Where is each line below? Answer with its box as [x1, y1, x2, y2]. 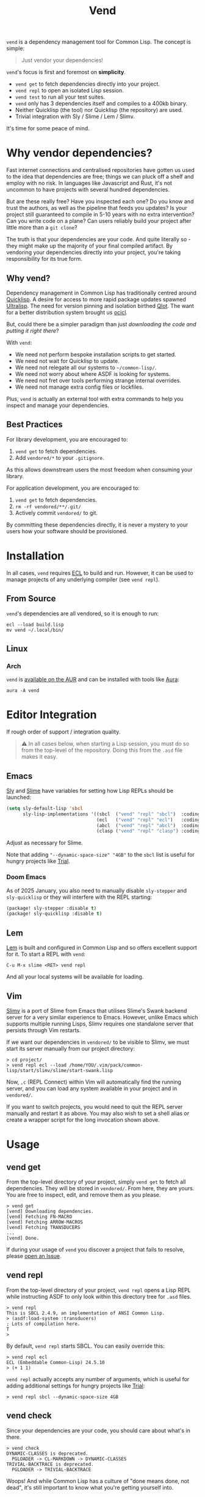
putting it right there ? [6, 327, 59, 334]
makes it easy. [21, 753, 58, 760]
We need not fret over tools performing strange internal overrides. [15, 377, 182, 384]
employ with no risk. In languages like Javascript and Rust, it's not [6, 179, 173, 187]
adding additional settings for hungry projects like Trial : [6, 1382, 145, 1389]
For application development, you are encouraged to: [6, 484, 140, 492]
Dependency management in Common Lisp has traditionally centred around [6, 289, 197, 296]
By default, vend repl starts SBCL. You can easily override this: [6, 1342, 165, 1349]
